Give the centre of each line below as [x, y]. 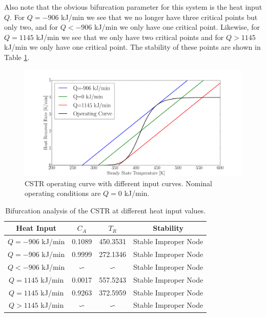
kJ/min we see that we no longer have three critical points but [159, 17]
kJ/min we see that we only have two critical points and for [130, 37]
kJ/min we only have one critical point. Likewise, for [177, 27]
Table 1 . [17, 57]
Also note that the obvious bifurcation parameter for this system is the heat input [133, 7]
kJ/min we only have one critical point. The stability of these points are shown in [132, 47]
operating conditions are [63, 193]
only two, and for [31, 27]
